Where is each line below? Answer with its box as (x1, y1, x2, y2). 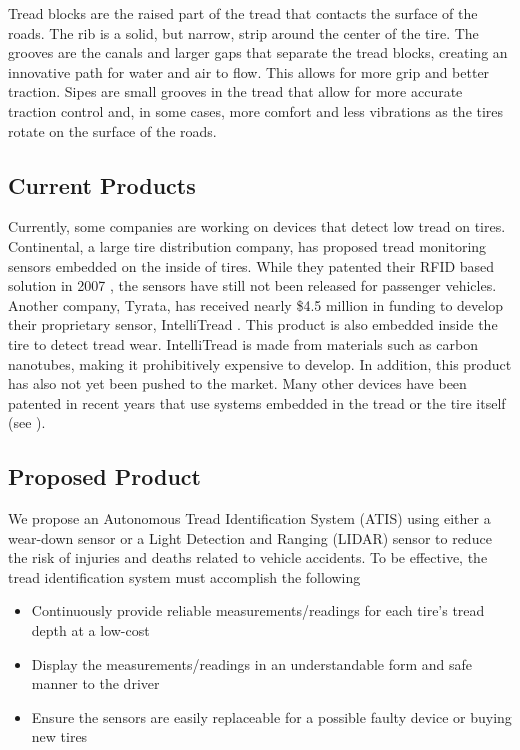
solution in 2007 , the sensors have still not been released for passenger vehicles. (8, 275, 497, 296)
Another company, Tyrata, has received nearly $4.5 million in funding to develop (8, 294, 503, 315)
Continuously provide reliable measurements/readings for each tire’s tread (31, 600, 485, 621)
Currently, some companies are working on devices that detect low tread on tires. (8, 216, 506, 237)
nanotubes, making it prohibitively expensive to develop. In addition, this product (8, 353, 512, 374)
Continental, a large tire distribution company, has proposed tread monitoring (8, 235, 487, 256)
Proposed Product (8, 461, 201, 492)
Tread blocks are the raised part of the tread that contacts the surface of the (8, 3, 478, 23)
